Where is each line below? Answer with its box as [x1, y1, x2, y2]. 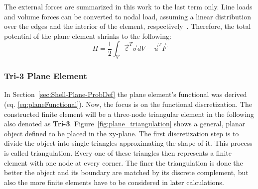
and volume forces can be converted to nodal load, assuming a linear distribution [4, 11, 251, 21]
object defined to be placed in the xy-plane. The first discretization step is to [4, 128, 239, 138]
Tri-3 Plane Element [4, 70, 87, 82]
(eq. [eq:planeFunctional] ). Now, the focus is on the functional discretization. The [4, 98, 252, 109]
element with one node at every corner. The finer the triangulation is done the [4, 157, 243, 168]
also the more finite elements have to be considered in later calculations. [4, 177, 224, 187]
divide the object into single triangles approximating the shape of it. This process [4, 138, 253, 148]
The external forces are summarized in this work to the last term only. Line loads [4, 1, 253, 11]
